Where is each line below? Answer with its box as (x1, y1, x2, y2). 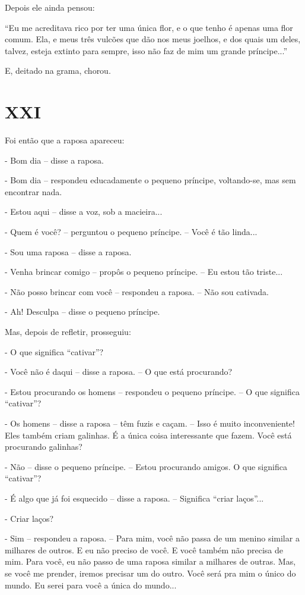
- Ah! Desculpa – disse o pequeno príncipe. (5, 305, 160, 318)
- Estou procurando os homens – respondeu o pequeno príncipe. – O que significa (5, 385, 300, 397)
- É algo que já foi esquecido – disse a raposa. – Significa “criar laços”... (5, 491, 264, 504)
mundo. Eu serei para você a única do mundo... (5, 578, 177, 591)
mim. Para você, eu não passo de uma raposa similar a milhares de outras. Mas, (5, 555, 296, 568)
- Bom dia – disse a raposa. (5, 154, 104, 166)
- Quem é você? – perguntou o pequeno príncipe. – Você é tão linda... (5, 226, 258, 238)
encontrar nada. (5, 185, 62, 198)
